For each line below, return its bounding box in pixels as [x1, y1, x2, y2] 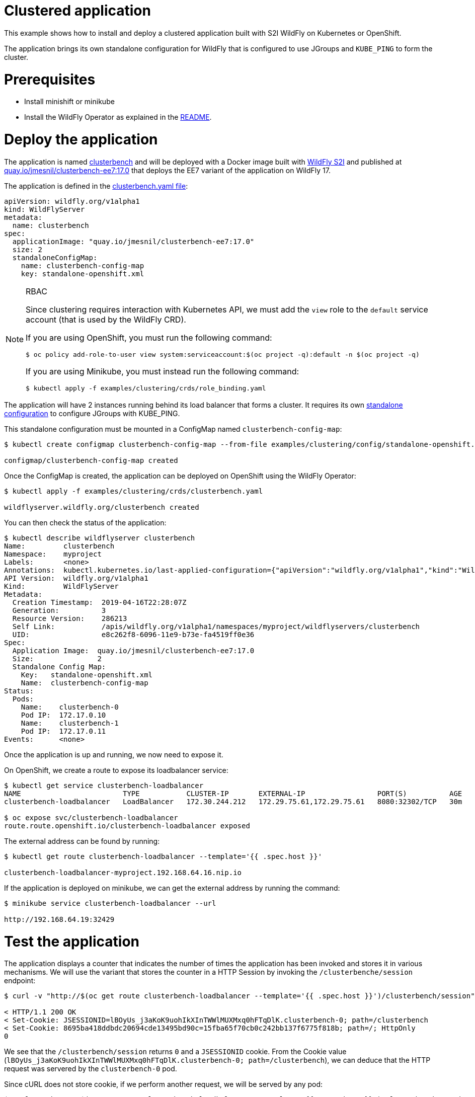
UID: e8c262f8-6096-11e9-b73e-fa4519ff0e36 [12, 630, 255, 639]
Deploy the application [4, 131, 158, 148]
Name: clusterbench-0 [21, 702, 119, 711]
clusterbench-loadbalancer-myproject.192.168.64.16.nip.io [4, 868, 242, 877]
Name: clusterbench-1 [21, 719, 119, 727]
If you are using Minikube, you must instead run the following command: [26, 366, 299, 376]
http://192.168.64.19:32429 [4, 915, 115, 923]
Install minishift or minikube [24, 97, 115, 106]
